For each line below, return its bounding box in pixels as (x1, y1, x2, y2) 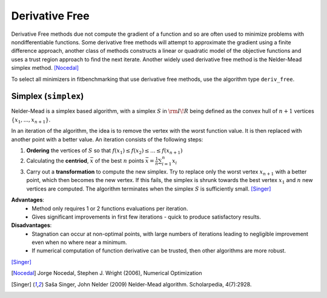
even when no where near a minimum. (31, 239, 127, 246)
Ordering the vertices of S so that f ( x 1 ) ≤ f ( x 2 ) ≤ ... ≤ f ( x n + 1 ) (26, 146, 183, 155)
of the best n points (94, 157, 145, 164)
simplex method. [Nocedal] (11, 64, 79, 72)
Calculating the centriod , (26, 157, 89, 164)
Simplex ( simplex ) (11, 91, 84, 101)
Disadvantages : (11, 222, 52, 229)
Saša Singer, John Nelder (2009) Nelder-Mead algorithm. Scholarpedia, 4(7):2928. (45, 280, 252, 288)
